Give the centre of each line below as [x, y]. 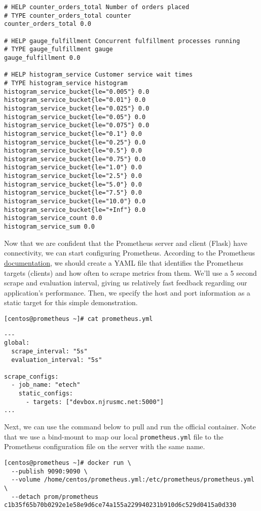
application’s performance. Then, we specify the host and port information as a [127, 292]
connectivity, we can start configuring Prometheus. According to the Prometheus [130, 253]
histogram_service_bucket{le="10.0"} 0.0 [75, 202]
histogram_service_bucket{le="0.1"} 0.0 [73, 134]
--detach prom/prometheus [55, 497]
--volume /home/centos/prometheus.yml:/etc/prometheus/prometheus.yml [133, 480]
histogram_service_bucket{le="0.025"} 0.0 [77, 108]
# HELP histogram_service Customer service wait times [99, 75]
